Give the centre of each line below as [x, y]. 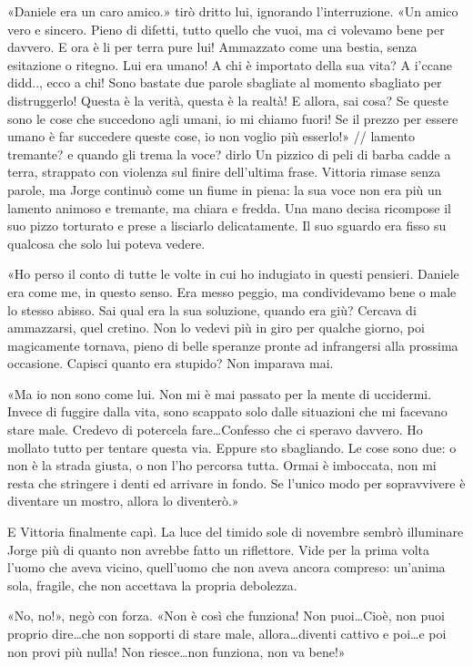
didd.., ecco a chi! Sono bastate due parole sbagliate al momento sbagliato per [225, 82]
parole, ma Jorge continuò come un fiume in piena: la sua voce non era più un [225, 189]
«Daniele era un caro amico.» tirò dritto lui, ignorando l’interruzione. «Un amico [233, 11]
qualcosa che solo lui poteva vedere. [106, 243]
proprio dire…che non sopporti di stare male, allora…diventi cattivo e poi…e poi [227, 633]
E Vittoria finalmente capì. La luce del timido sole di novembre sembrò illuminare [236, 532]
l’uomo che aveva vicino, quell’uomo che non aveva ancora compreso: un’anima [226, 567]
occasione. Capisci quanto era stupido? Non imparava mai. [171, 363]
